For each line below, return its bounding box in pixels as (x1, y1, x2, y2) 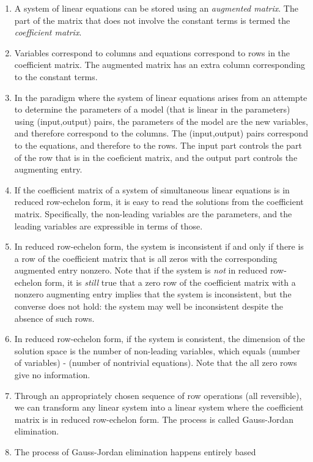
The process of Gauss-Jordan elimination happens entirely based (14, 445, 256, 458)
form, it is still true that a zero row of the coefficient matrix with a (45, 275, 296, 288)
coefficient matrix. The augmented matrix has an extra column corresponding (14, 58, 305, 71)
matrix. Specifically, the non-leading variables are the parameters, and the (14, 207, 292, 220)
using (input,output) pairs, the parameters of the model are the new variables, (14, 114, 308, 127)
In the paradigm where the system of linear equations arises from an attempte (14, 91, 307, 103)
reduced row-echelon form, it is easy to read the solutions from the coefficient (14, 195, 304, 208)
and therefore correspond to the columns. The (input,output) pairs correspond (14, 127, 308, 140)
